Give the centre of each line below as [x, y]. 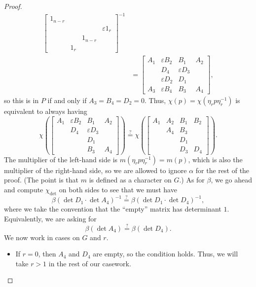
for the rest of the [222, 170]
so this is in [21, 100]
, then [47, 254]
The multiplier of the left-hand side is [61, 159]
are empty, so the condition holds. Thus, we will [165, 254]
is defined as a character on [130, 180]
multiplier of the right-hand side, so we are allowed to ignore [95, 170]
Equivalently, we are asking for [50, 218]
